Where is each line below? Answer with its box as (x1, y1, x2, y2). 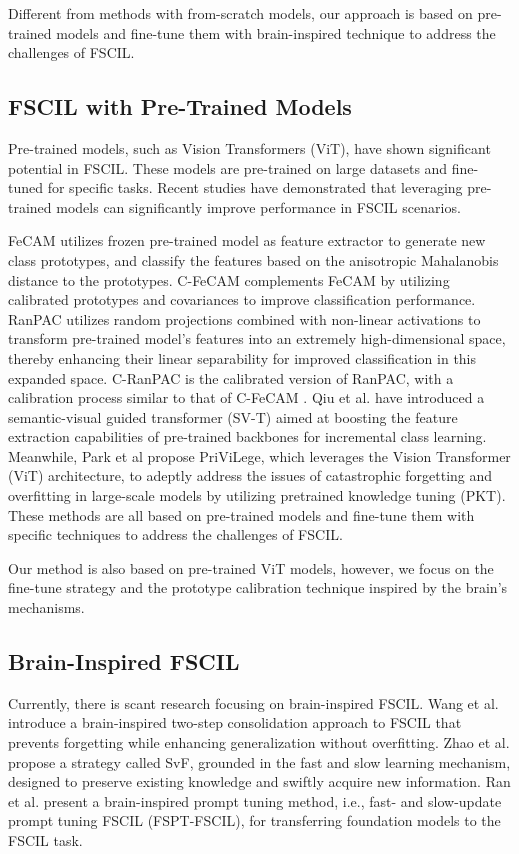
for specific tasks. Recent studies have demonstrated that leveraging (47, 177, 463, 198)
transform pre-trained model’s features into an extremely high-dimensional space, (8, 328, 506, 349)
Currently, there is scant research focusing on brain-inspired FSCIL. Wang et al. (8, 692, 499, 713)
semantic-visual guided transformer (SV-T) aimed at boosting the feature (8, 406, 458, 427)
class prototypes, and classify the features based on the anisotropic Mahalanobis (8, 249, 499, 270)
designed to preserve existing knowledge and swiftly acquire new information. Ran (8, 771, 511, 792)
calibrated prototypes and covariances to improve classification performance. (8, 289, 476, 310)
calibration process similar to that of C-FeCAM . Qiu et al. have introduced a (8, 387, 485, 408)
